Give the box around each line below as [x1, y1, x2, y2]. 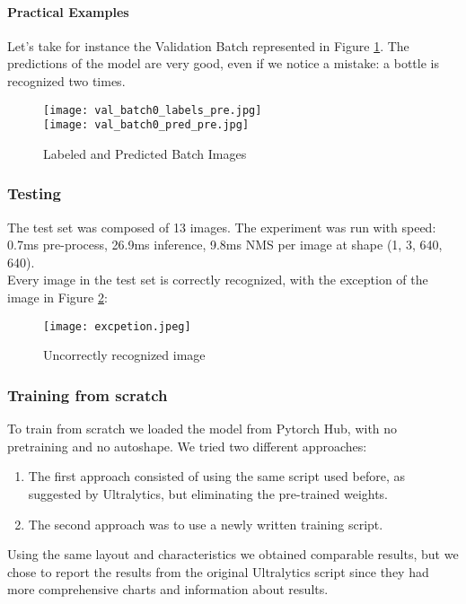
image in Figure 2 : [7, 288, 108, 307]
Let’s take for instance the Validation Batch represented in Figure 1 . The [7, 36, 409, 55]
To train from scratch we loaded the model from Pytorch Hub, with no [7, 419, 398, 438]
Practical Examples [7, 2, 129, 21]
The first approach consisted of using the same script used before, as [28, 467, 405, 486]
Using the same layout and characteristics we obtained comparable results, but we [7, 545, 459, 564]
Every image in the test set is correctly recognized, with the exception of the [7, 270, 428, 289]
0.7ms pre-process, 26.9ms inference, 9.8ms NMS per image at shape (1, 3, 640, [7, 235, 443, 254]
